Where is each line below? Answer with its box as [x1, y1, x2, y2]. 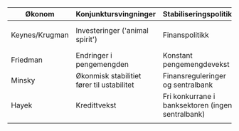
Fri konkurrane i [162, 92, 216, 101]
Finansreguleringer [162, 71, 226, 80]
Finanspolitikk [162, 30, 209, 40]
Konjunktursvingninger [75, 9, 156, 19]
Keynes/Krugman [11, 30, 69, 40]
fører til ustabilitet [75, 80, 134, 90]
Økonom [25, 9, 55, 19]
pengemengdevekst [162, 60, 230, 69]
